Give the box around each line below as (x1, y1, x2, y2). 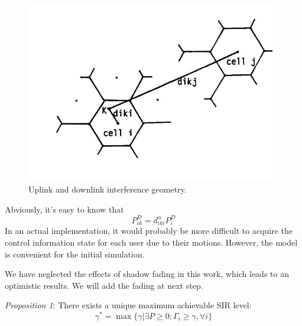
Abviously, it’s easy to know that (5, 203, 124, 215)
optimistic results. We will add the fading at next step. (5, 279, 203, 291)
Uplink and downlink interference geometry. (28, 182, 187, 195)
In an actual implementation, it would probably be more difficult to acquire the (5, 224, 293, 237)
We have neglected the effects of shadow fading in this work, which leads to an (5, 268, 289, 280)
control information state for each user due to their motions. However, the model (5, 236, 298, 248)
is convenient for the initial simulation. (5, 247, 145, 260)
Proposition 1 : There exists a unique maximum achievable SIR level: (5, 299, 252, 311)
